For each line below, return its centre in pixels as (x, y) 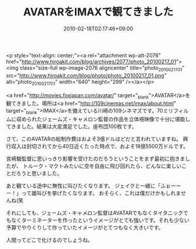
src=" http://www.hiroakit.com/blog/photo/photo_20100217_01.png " (86, 75)
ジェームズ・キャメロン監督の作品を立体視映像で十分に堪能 (114, 119)
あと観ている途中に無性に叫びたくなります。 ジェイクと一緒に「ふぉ (89, 186)
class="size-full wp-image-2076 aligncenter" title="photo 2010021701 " (102, 68)
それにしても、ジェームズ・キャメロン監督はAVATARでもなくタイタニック (94, 213)
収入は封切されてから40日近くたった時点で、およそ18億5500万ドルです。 (100, 146)
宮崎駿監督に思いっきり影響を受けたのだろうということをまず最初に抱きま (96, 159)
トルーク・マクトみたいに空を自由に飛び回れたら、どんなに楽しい (102, 166)
